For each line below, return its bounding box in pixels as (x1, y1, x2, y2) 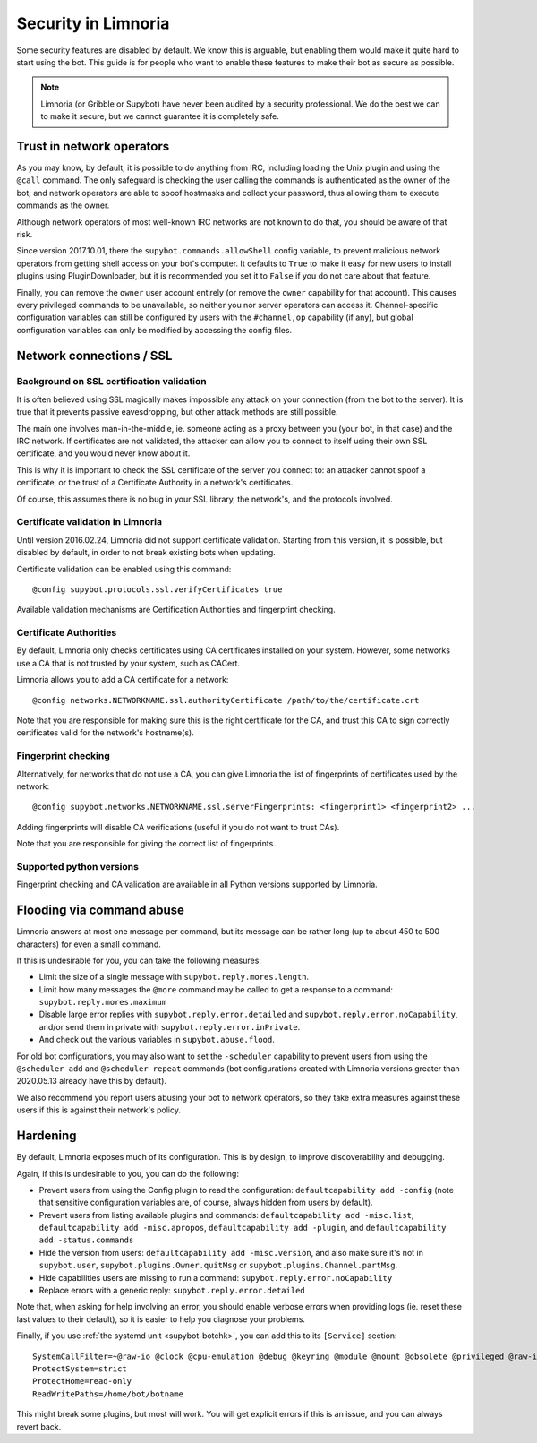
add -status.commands (38, 1235, 134, 1245)
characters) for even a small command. (16, 939, 161, 949)
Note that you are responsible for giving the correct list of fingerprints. (16, 838, 277, 849)
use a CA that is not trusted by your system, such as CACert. (16, 657, 241, 668)
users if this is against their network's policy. (16, 1104, 182, 1115)
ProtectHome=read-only (32, 1376, 132, 1387)
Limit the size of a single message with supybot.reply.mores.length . (38, 972, 309, 983)
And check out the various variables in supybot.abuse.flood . (38, 1035, 275, 1045)
